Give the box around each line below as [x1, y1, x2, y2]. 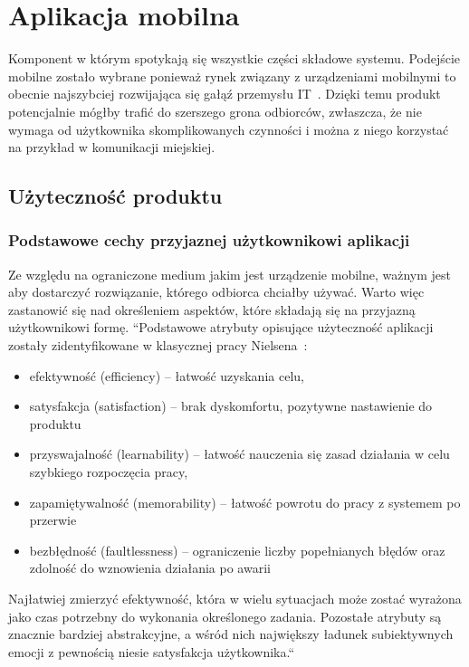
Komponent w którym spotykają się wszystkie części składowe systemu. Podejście [8, 49, 461, 68]
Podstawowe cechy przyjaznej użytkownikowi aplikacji [8, 229, 410, 252]
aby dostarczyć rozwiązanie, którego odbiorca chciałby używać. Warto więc [8, 282, 425, 301]
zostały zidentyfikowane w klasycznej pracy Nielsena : [8, 336, 308, 355]
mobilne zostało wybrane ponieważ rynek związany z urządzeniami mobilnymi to [8, 66, 456, 85]
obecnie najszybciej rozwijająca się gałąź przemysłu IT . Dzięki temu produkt [8, 84, 441, 103]
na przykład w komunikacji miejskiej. [8, 138, 215, 157]
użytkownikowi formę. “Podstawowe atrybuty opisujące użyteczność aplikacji [8, 318, 434, 337]
